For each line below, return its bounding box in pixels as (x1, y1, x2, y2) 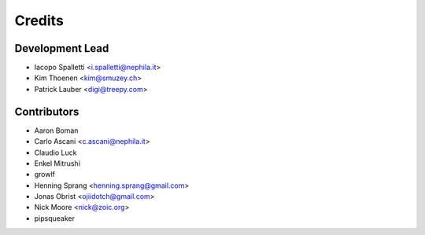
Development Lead (14, 42, 109, 55)
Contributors (14, 105, 79, 118)
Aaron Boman (34, 126, 79, 135)
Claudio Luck (34, 148, 77, 157)
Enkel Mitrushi (34, 158, 80, 168)
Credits (14, 12, 65, 29)
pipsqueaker (34, 213, 75, 223)
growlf (34, 170, 55, 179)
